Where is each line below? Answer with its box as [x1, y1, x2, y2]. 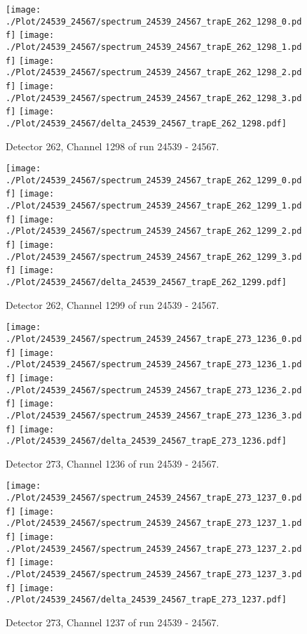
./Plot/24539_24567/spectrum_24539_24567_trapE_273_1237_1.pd [6, 518, 302, 529]
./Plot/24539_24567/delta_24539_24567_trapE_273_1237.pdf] [6, 595, 287, 605]
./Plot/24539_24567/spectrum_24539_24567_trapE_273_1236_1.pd [6, 359, 302, 370]
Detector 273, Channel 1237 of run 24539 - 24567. [6, 615, 219, 630]
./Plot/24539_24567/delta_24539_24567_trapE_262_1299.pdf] [6, 277, 287, 288]
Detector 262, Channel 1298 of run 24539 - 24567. [6, 138, 219, 153]
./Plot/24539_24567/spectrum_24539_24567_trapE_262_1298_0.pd [6, 16, 302, 27]
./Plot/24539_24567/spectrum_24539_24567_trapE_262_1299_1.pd [6, 201, 302, 211]
